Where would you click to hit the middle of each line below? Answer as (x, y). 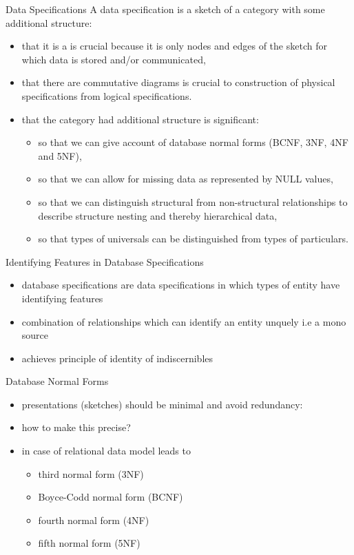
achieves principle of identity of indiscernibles (117, 358)
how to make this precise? (76, 427)
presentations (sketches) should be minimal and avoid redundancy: (162, 404)
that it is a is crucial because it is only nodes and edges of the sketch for (174, 46)
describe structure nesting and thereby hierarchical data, (158, 215)
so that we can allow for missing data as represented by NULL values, (186, 179)
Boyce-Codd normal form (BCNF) (111, 497)
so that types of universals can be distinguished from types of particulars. (193, 239)
